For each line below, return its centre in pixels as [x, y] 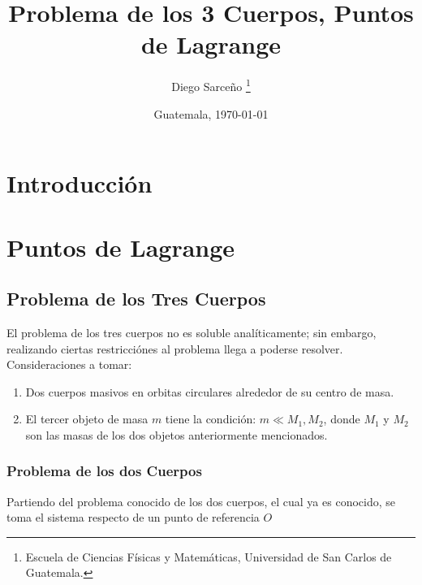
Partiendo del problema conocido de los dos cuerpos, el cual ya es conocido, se [201, 501]
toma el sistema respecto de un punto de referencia [133, 517]
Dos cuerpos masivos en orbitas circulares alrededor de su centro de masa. [210, 391]
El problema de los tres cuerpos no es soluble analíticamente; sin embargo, [192, 332]
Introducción [80, 183]
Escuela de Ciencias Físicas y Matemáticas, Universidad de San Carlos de [209, 556]
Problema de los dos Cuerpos [104, 471]
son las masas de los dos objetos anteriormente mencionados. [177, 434]
